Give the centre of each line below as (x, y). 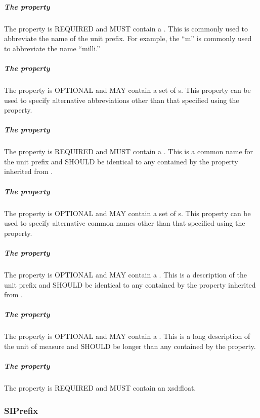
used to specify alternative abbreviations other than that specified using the (122, 100)
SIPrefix (21, 410)
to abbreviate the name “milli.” (52, 48)
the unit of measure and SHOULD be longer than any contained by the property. (130, 346)
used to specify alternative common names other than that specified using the (125, 223)
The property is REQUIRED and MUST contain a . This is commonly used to (126, 28)
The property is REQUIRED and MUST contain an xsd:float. (100, 388)
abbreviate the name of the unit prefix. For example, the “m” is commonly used (128, 38)
